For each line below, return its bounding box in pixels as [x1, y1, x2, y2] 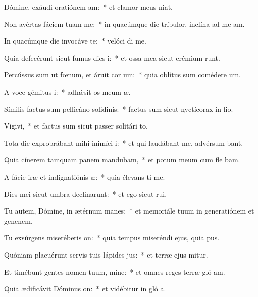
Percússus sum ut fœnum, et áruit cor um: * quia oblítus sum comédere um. [4, 69, 241, 80]
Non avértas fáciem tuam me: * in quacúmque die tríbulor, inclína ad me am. [4, 18, 245, 29]
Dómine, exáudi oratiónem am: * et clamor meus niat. [4, 2, 173, 12]
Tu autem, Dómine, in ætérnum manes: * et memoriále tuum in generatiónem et [4, 205, 254, 216]
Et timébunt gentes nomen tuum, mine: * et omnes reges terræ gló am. [4, 266, 225, 277]
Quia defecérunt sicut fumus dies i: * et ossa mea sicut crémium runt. [4, 52, 220, 63]
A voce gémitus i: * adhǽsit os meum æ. [4, 86, 131, 97]
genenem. [4, 215, 33, 226]
